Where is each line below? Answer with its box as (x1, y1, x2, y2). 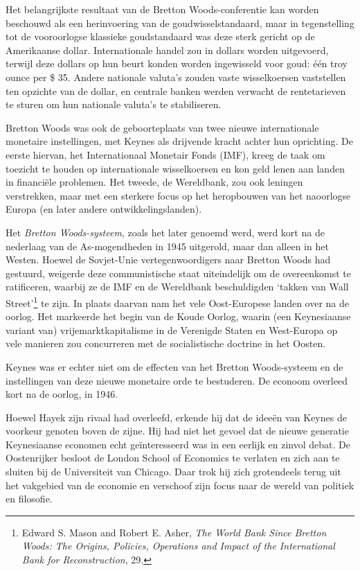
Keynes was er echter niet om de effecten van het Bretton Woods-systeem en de (6, 359, 343, 374)
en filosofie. (6, 491, 53, 506)
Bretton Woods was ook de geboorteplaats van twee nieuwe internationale (6, 120, 319, 134)
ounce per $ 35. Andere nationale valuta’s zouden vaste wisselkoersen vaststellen (6, 69, 346, 84)
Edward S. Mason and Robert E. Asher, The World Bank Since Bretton (21, 525, 327, 539)
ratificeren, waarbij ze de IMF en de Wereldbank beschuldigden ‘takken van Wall (6, 279, 349, 294)
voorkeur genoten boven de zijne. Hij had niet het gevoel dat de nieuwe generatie (6, 423, 349, 438)
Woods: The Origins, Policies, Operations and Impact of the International (21, 538, 335, 553)
